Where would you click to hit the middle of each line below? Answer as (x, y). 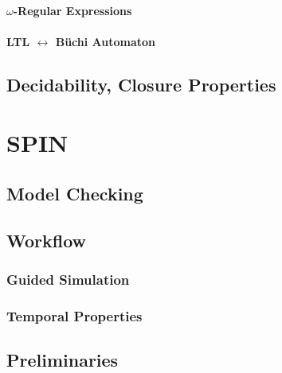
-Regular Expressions (72, 10)
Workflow (47, 240)
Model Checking (75, 193)
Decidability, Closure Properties (141, 84)
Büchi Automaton (106, 41)
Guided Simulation (68, 280)
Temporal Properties (74, 315)
